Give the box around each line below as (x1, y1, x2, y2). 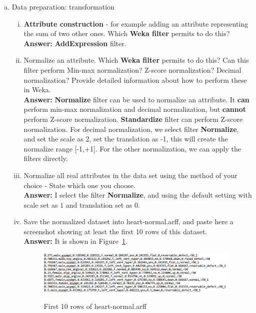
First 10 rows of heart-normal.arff (43, 300, 146, 311)
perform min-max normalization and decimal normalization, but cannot (23, 104, 246, 114)
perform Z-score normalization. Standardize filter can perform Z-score (23, 113, 243, 124)
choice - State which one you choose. (23, 180, 135, 190)
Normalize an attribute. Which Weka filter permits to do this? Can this (23, 55, 249, 65)
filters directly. (23, 153, 68, 164)
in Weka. (23, 84, 51, 95)
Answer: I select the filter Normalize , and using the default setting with (23, 190, 252, 200)
